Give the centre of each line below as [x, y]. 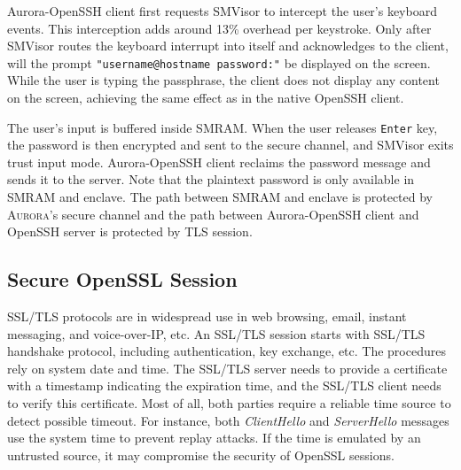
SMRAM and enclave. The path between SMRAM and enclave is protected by [220, 197]
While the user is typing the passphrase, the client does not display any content [223, 80]
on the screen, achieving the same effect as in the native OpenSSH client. [206, 98]
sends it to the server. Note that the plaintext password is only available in [211, 179]
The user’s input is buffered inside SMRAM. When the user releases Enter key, [223, 127]
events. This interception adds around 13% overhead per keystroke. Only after [219, 28]
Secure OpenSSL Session [122, 279]
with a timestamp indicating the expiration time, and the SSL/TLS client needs [224, 385]
